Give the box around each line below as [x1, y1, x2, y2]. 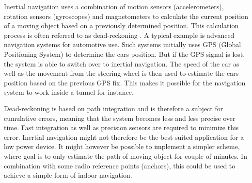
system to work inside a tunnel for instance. [4, 87, 134, 97]
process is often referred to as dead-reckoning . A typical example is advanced [4, 30, 235, 40]
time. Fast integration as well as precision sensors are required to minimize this [4, 122, 239, 133]
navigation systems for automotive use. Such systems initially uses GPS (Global [4, 39, 241, 50]
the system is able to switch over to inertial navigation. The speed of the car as [4, 58, 239, 68]
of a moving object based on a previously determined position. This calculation [4, 20, 239, 31]
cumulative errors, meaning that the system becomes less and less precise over [4, 113, 236, 123]
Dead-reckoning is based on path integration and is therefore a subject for [4, 103, 223, 113]
